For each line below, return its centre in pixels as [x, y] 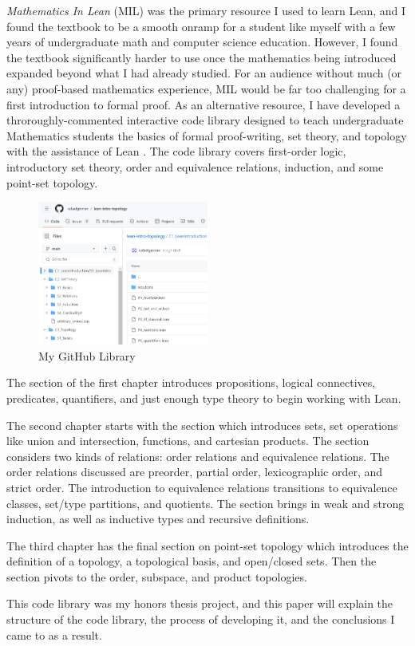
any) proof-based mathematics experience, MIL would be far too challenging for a [206, 88]
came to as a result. [54, 634]
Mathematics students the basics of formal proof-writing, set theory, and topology [207, 135]
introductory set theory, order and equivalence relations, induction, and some [195, 166]
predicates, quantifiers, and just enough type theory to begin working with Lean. [204, 398]
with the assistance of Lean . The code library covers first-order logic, [176, 151]
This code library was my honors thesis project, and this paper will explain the [200, 603]
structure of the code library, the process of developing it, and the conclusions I [201, 619]
